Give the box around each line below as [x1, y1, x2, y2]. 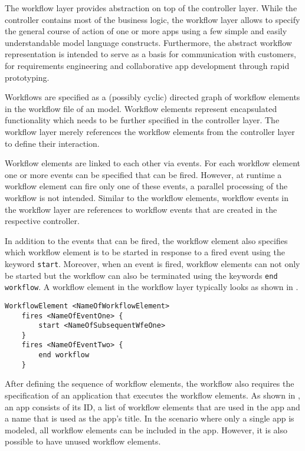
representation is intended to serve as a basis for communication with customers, [5, 48, 296, 60]
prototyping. [5, 71, 50, 83]
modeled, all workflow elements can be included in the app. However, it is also [5, 423, 287, 436]
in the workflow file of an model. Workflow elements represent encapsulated [5, 102, 277, 114]
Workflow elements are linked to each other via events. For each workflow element [5, 157, 300, 169]
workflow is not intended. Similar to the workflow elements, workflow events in [5, 191, 289, 203]
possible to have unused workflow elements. [5, 435, 161, 447]
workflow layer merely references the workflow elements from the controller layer [5, 125, 295, 137]
